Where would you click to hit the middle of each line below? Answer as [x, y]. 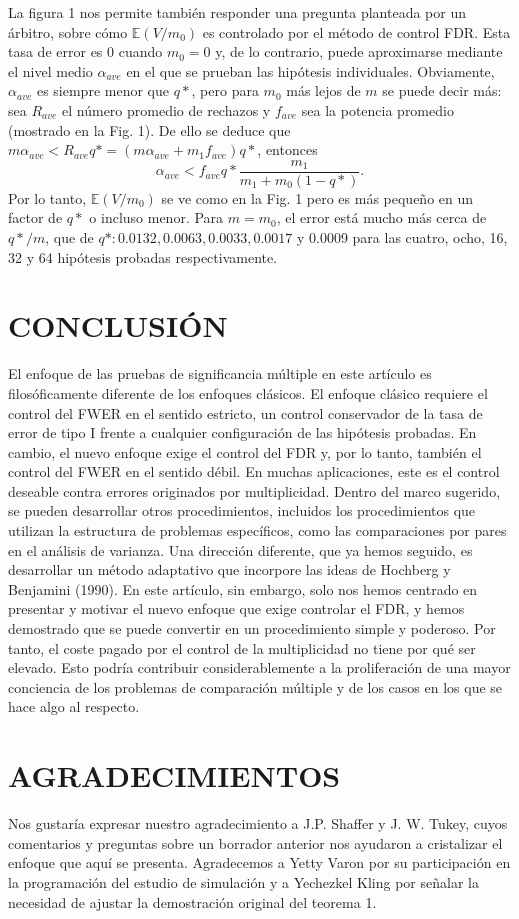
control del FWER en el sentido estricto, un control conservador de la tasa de [245, 412]
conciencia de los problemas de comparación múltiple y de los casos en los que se [255, 686]
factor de [35, 217]
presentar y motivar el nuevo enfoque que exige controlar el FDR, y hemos [236, 608]
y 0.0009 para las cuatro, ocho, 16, [402, 237]
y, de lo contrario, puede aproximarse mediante [359, 51]
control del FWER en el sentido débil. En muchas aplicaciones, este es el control [254, 471]
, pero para [225, 90]
